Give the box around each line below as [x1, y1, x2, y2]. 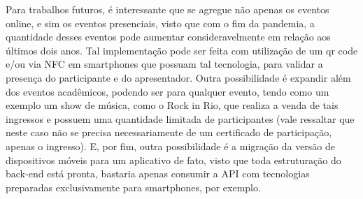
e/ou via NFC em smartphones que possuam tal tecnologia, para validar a [6, 57, 323, 71]
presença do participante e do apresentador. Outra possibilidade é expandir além [6, 70, 351, 84]
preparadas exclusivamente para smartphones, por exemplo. [6, 179, 261, 194]
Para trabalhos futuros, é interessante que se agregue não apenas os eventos [6, 2, 329, 16]
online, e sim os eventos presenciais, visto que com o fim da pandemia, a [6, 15, 315, 30]
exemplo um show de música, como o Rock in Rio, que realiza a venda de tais [6, 98, 339, 112]
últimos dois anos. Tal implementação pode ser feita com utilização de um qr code [6, 43, 358, 57]
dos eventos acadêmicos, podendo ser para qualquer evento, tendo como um [6, 84, 329, 98]
